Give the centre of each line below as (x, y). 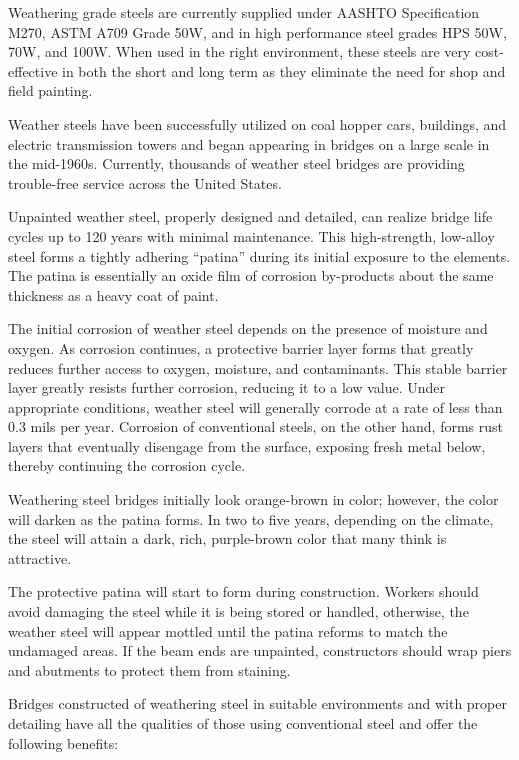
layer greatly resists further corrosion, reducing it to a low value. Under (226, 387)
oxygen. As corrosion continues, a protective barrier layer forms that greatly (241, 347)
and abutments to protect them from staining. (149, 669)
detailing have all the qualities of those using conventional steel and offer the (243, 723)
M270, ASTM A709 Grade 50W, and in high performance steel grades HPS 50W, (257, 31)
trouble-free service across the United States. (145, 182)
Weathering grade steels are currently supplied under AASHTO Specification (244, 12)
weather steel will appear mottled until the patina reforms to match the (228, 630)
